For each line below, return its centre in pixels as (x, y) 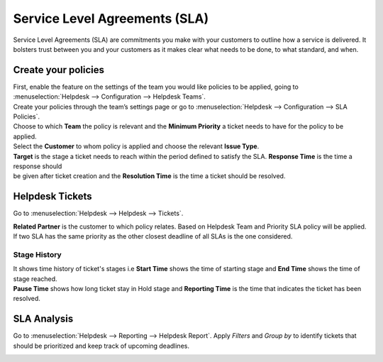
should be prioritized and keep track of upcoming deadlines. (101, 346)
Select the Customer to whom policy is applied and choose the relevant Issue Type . (136, 146)
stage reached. (35, 279)
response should (38, 166)
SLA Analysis (43, 319)
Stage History (37, 254)
